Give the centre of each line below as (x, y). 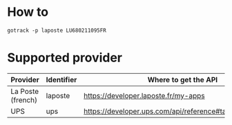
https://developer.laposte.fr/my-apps (144, 95)
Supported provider (65, 58)
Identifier (61, 79)
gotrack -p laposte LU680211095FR (57, 30)
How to (28, 12)
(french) (24, 99)
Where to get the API (183, 79)
